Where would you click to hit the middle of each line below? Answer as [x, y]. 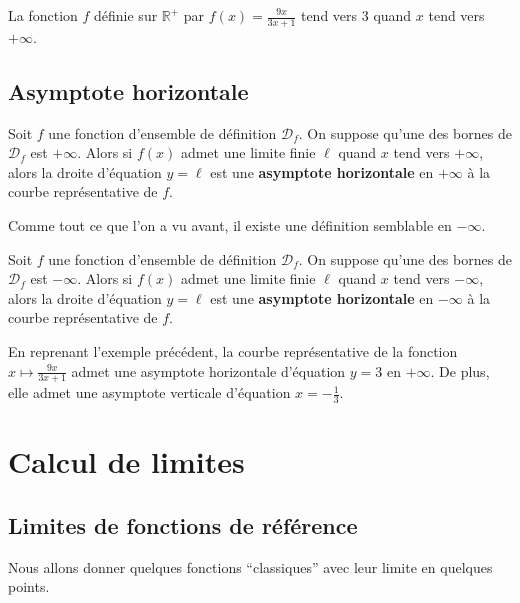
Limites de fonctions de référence [183, 524]
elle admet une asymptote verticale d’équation [149, 392]
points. [29, 586]
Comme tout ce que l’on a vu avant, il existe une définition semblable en [230, 225]
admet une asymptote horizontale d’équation [208, 370]
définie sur [126, 15]
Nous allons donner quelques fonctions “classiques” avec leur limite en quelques [250, 566]
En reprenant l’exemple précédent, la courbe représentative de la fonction [233, 350]
